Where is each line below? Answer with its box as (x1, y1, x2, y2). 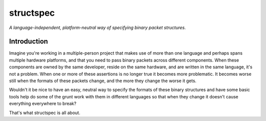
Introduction (9, 37, 48, 46)
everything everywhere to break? (9, 101, 76, 107)
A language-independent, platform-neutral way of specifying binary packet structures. (9, 25, 186, 30)
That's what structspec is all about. (9, 110, 81, 116)
